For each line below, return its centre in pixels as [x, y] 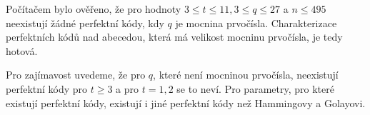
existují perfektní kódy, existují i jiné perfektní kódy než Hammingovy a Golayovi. [186, 102]
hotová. [22, 50]
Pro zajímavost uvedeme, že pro [76, 75]
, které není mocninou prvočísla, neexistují [246, 75]
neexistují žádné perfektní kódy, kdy [85, 22]
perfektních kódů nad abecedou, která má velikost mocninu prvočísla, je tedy [174, 37]
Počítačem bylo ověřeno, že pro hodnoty [94, 9]
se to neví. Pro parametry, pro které [255, 88]
